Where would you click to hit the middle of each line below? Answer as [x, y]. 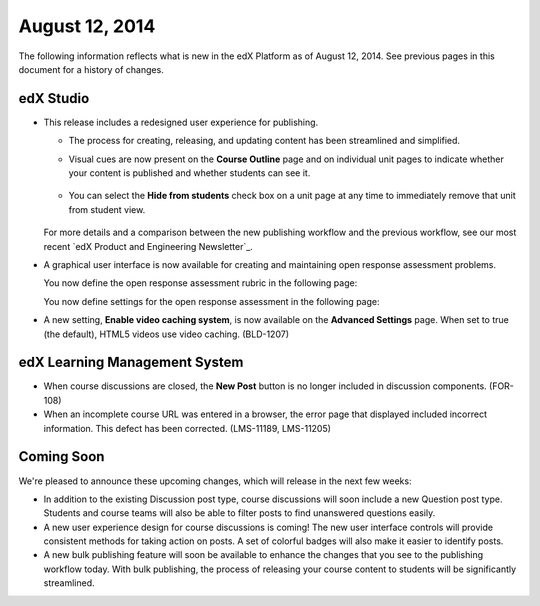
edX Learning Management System [131, 362]
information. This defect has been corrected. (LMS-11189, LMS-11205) [187, 428]
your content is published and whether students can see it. [189, 173]
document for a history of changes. [91, 69]
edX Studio [54, 98]
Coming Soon [61, 456]
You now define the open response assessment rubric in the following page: [200, 283]
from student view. [107, 209]
